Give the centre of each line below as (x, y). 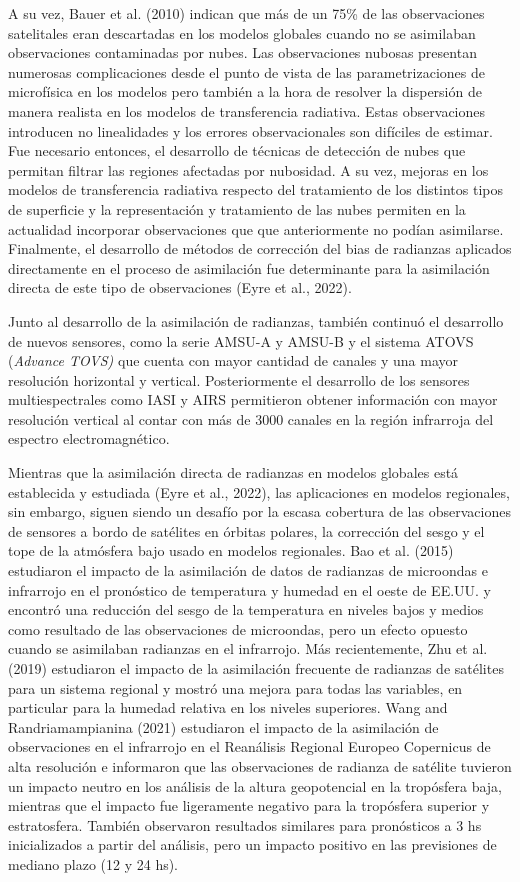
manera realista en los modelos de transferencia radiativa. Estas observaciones (247, 110)
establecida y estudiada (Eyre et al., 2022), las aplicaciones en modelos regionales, (259, 491)
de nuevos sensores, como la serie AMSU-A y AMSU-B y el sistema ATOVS (241, 340)
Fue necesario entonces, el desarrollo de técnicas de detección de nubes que (237, 150)
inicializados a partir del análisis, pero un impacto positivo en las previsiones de (252, 844)
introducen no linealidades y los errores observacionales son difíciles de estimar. (250, 130)
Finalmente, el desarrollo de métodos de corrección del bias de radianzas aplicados (260, 248)
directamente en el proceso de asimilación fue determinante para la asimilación (249, 267)
